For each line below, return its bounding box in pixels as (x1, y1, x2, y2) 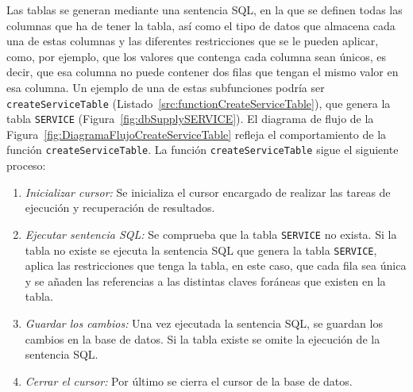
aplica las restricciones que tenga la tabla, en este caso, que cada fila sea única (25, 257, 407, 274)
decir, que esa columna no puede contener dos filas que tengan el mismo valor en (6, 63, 399, 80)
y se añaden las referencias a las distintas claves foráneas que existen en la (25, 272, 386, 289)
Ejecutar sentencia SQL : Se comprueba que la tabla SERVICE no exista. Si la (25, 225, 397, 242)
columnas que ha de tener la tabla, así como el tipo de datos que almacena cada (6, 17, 396, 33)
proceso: (6, 157, 46, 174)
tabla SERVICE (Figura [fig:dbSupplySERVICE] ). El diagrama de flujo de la (6, 110, 374, 127)
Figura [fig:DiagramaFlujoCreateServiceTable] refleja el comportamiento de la (6, 125, 387, 142)
